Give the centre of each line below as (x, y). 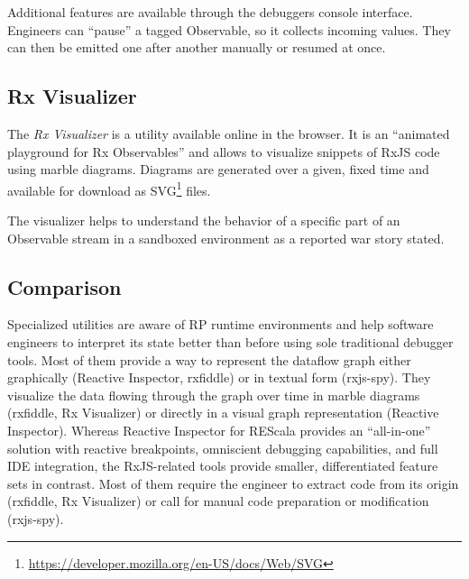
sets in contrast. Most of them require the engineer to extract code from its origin (233, 483)
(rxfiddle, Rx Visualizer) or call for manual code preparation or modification (218, 501)
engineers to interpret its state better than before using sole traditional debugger (230, 342)
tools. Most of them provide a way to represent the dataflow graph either (209, 359)
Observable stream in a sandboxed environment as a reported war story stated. (226, 238)
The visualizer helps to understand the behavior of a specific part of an (204, 221)
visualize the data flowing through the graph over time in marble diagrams (214, 395)
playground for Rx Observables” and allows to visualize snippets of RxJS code (224, 151)
